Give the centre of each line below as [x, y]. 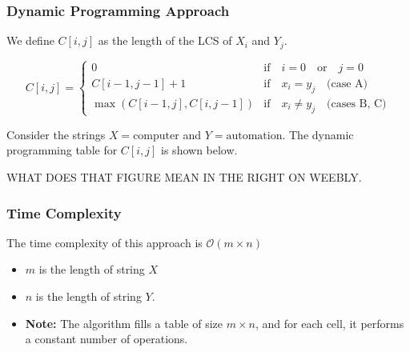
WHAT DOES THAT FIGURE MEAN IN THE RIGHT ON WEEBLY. [184, 177]
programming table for [62, 150]
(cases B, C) [356, 104]
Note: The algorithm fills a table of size [124, 323]
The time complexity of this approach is [105, 242]
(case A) [347, 84]
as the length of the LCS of [165, 40]
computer [156, 136]
